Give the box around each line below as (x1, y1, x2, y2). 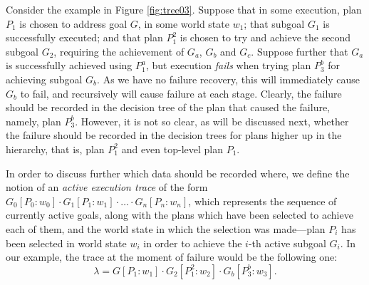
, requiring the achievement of (53, 43, 184, 58)
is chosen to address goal (19, 16, 128, 31)
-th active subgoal (248, 235, 326, 250)
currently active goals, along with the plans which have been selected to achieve (6, 207, 353, 222)
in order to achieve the (143, 235, 242, 250)
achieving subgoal (6, 71, 83, 86)
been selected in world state (6, 235, 127, 250)
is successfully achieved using (6, 58, 132, 73)
